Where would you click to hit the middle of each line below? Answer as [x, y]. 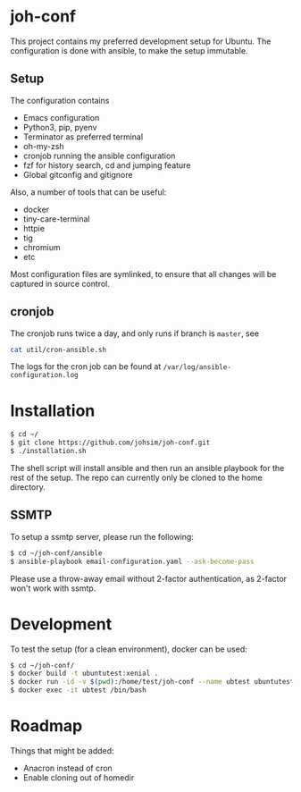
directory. [28, 487]
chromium [42, 247]
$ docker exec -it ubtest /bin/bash [78, 690]
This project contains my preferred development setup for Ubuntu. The [141, 41]
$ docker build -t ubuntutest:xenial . [84, 674]
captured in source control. [60, 283]
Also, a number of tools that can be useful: [88, 192]
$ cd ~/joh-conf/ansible [56, 553]
